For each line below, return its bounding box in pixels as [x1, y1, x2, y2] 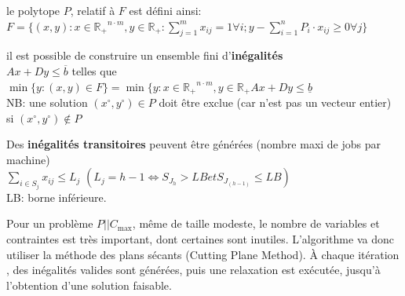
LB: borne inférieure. [6, 188, 107, 205]
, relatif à [70, 2, 115, 18]
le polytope [6, 2, 60, 18]
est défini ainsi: [129, 2, 202, 18]
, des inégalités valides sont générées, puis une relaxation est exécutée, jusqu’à [6, 261, 381, 278]
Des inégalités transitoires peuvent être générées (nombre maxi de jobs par [6, 136, 381, 152]
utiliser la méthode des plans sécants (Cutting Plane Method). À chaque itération [6, 246, 400, 262]
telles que [71, 62, 117, 79]
